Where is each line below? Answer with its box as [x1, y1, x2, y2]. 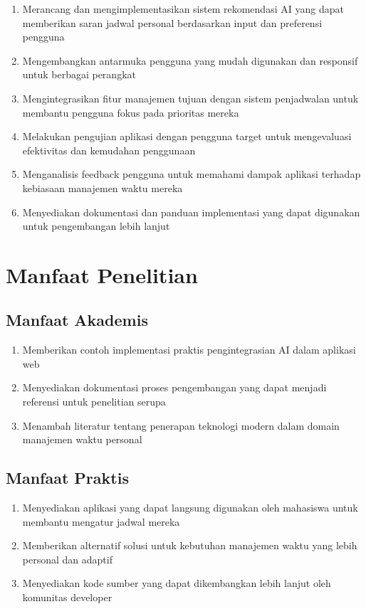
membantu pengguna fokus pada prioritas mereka [22, 105, 239, 120]
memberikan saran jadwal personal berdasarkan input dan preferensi [22, 15, 323, 30]
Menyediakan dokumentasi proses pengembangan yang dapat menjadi [22, 380, 327, 395]
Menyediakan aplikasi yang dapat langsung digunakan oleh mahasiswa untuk [22, 500, 358, 515]
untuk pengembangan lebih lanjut [22, 218, 170, 233]
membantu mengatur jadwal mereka [22, 514, 180, 529]
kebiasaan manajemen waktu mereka [22, 180, 183, 195]
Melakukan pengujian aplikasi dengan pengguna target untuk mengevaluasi [22, 129, 352, 144]
